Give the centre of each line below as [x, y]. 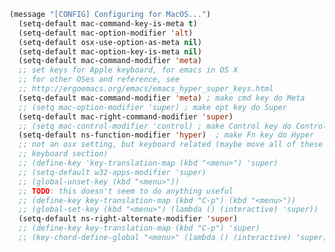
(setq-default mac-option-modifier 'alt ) [106, 33]
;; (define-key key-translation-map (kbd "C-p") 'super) [139, 228]
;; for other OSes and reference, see [99, 80]
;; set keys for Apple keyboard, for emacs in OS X [128, 70]
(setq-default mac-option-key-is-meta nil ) [110, 51]
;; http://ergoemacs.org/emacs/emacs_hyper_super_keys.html [146, 89]
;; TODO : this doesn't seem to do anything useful [126, 191]
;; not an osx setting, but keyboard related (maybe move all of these [171, 145]
